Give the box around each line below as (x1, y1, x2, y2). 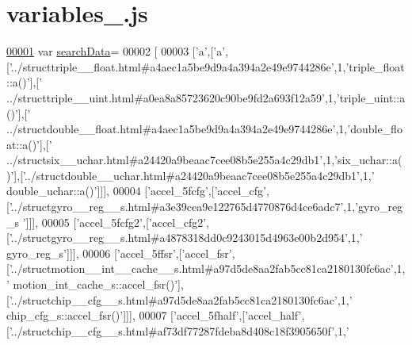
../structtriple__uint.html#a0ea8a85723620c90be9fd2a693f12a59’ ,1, (6, 89, 337, 105)
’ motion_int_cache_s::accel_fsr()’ (6, 276, 178, 293)
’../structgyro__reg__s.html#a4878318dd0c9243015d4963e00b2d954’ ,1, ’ (9, 229, 363, 246)
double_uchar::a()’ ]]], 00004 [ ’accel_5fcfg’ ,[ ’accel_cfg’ (6, 182, 266, 199)
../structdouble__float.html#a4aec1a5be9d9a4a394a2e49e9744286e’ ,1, (6, 121, 348, 137)
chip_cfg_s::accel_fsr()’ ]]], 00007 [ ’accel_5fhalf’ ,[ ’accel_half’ (6, 307, 302, 324)
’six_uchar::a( (334, 151, 402, 168)
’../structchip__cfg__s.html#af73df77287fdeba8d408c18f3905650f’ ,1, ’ (9, 322, 349, 339)
